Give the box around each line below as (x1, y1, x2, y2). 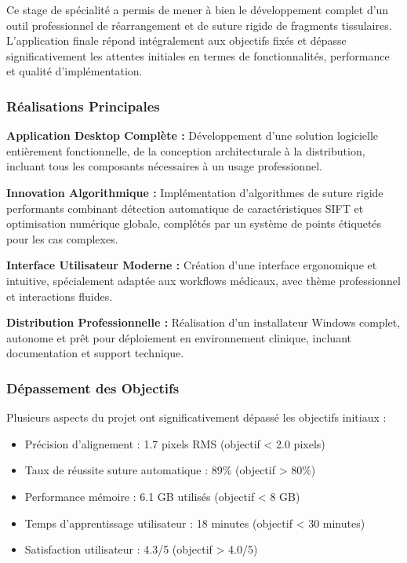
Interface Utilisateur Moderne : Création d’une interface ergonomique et (6, 257, 377, 273)
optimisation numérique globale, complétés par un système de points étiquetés (6, 215, 382, 232)
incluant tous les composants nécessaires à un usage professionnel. (6, 158, 322, 174)
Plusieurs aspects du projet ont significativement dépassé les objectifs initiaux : (6, 409, 387, 426)
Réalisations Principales (6, 96, 160, 115)
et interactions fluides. (6, 287, 113, 304)
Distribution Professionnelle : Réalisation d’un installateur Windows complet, (6, 314, 401, 331)
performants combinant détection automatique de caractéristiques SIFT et (6, 199, 364, 216)
